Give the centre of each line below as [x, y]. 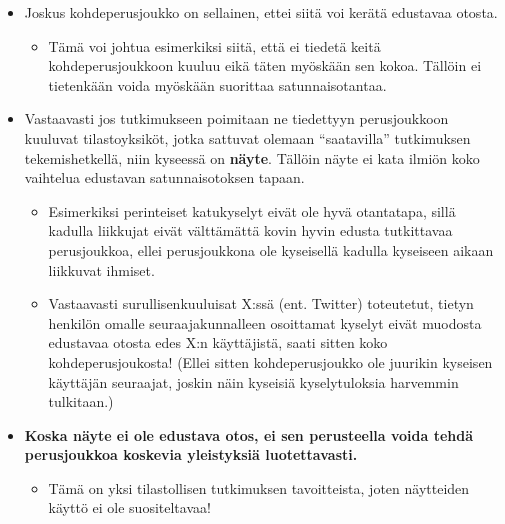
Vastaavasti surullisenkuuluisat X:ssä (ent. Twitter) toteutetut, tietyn [261, 303]
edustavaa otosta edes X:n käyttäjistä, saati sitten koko [218, 342]
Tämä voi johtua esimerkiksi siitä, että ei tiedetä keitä [214, 45]
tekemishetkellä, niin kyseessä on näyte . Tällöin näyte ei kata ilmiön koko [252, 157]
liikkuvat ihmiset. [101, 269]
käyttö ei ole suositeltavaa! [129, 507]
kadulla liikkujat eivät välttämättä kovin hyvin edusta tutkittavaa [250, 230]
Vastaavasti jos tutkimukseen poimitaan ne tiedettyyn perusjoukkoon [236, 118]
